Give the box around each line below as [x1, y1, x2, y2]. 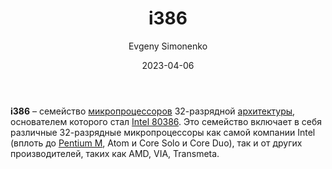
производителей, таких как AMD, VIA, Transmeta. [10, 147, 220, 159]
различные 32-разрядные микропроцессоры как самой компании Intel [10, 126, 316, 138]
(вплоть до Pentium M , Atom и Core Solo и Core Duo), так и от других [10, 137, 303, 149]
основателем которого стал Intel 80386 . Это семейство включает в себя [10, 115, 323, 127]
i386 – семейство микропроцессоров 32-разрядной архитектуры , [10, 105, 296, 117]
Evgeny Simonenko [128, 40, 208, 52]
